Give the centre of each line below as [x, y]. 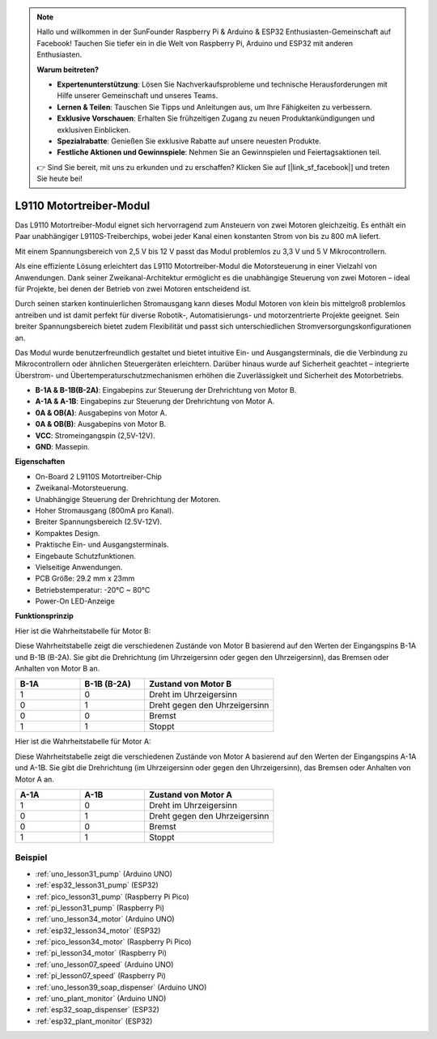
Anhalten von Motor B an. [57, 669]
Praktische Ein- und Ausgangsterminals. [102, 545]
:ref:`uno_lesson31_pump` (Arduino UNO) [104, 874]
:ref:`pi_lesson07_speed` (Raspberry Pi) [100, 976]
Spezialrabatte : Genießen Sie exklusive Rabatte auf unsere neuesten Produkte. [189, 141]
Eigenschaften [40, 462]
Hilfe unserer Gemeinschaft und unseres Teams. [138, 96]
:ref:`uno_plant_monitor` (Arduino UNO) [101, 999]
